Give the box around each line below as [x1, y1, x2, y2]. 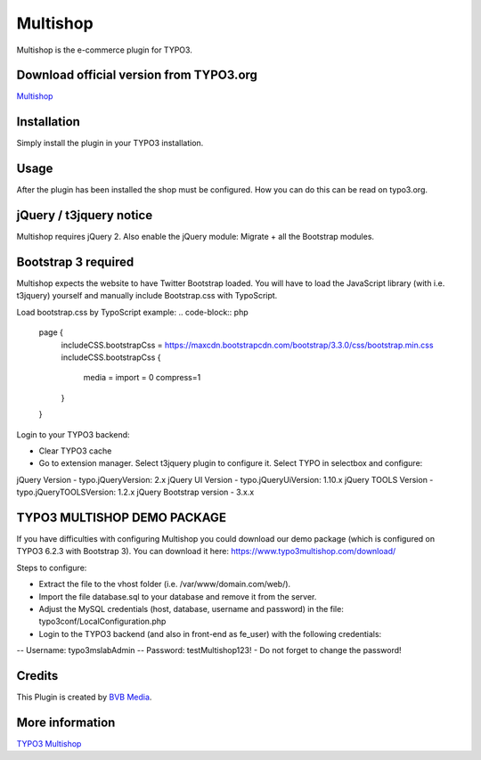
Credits [16, 668, 59, 683]
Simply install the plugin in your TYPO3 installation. [16, 138, 204, 149]
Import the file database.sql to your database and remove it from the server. [38, 591, 317, 601]
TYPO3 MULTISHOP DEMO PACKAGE [16, 510, 227, 525]
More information [16, 715, 116, 730]
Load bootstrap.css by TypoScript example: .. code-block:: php [16, 306, 249, 317]
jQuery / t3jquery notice [16, 208, 153, 223]
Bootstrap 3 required [16, 254, 135, 269]
